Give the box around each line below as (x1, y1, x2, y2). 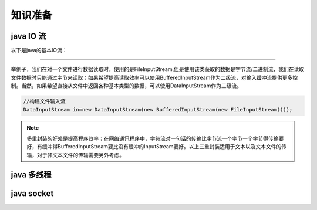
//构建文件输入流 (23, 98, 66, 105)
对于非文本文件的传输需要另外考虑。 (36, 151, 124, 158)
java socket (11, 188, 54, 198)
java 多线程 (11, 170, 52, 179)
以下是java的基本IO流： (11, 47, 68, 54)
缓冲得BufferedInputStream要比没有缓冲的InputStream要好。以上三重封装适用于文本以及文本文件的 (42, 143, 282, 150)
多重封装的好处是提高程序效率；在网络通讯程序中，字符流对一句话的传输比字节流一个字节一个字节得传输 (26, 135, 279, 142)
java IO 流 (11, 31, 46, 41)
